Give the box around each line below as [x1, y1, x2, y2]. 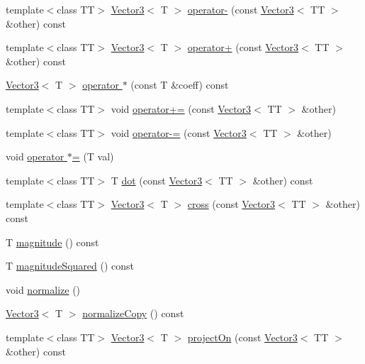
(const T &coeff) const [130, 77, 229, 92]
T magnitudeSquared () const [6, 258, 134, 273]
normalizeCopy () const [82, 306, 184, 321]
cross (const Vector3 [187, 197, 276, 211]
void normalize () [6, 282, 81, 297]
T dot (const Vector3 [111, 172, 203, 187]
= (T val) [72, 149, 114, 164]
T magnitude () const [6, 234, 99, 249]
